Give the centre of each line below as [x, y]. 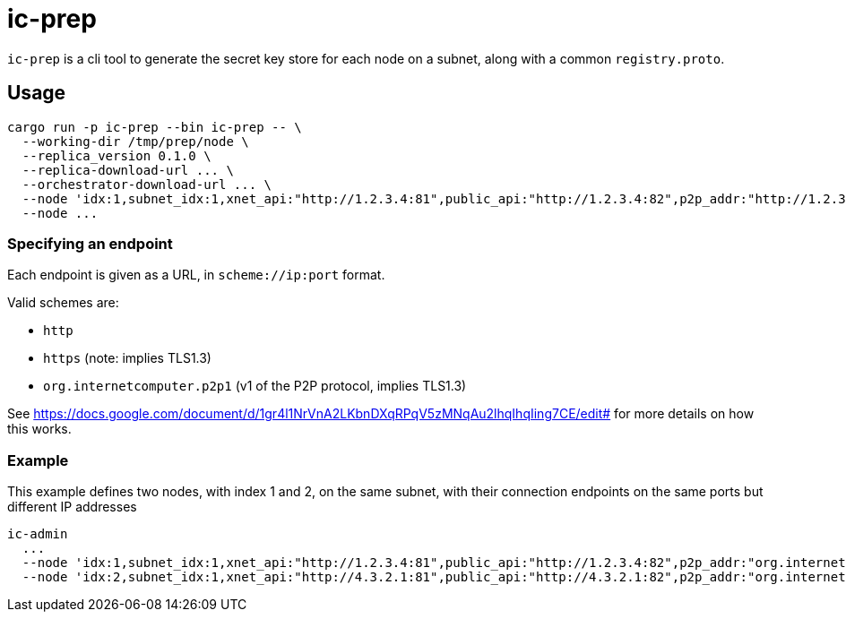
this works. [39, 429]
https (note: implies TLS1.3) [127, 358]
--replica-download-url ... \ [128, 170]
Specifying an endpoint [90, 243]
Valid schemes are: [63, 303]
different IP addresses [72, 507]
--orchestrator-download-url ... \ [147, 184]
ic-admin [38, 534]
